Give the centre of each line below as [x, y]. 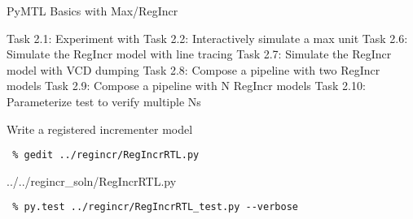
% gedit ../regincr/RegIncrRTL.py [106, 155]
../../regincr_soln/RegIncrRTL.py [92, 180]
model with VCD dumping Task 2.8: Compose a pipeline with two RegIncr [193, 69]
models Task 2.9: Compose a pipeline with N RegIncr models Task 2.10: [186, 86]
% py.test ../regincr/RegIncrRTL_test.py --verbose [155, 207]
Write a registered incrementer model [100, 129]
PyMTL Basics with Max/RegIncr [92, 11]
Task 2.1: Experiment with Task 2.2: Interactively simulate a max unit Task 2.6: [207, 38]
